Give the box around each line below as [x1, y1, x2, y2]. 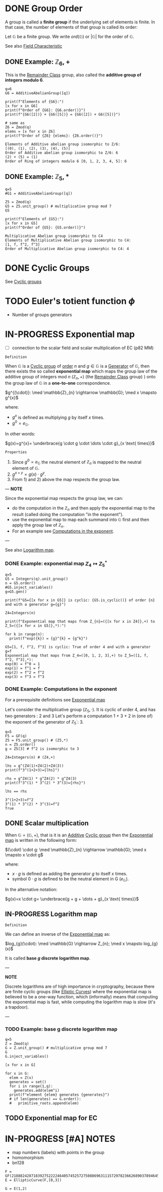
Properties [5, 449, 27, 455]
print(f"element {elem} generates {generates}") [9, 1092, 110, 1097]
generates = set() [9, 1079, 47, 1085]
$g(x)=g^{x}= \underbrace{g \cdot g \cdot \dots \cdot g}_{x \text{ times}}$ [5, 440, 155, 446]
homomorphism [12, 1155, 44, 1160]
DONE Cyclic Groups [5, 263, 90, 274]
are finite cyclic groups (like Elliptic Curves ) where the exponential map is [5, 989, 152, 995]
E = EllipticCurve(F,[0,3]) [5, 1178, 62, 1183]
